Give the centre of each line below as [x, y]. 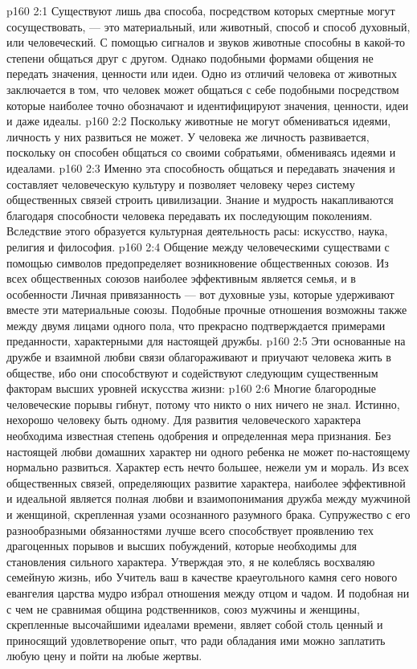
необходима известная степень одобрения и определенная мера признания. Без [199, 436]
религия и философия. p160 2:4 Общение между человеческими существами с [198, 246]
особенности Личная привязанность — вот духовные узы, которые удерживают [200, 294]
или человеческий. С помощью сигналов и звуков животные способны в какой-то [206, 42]
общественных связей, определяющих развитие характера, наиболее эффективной [206, 482]
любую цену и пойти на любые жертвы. [104, 656]
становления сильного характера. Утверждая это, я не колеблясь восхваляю [191, 561]
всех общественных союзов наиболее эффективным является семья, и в [181, 278]
